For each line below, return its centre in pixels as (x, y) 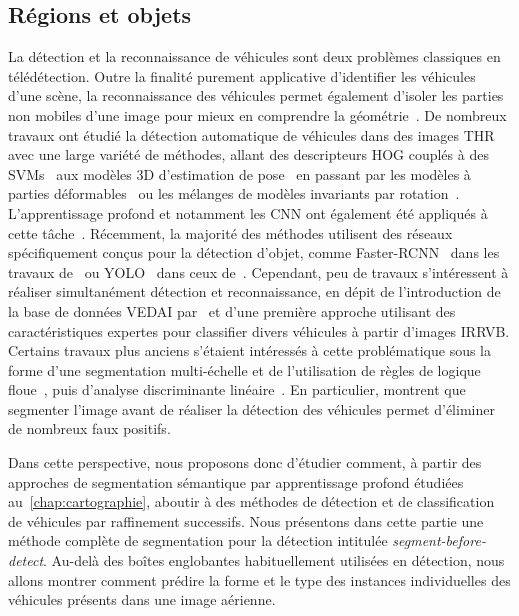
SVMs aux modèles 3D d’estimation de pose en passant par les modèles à (239, 173)
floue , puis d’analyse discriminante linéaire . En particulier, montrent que (237, 389)
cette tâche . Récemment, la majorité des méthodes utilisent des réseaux (230, 232)
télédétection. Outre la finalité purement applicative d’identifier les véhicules (242, 75)
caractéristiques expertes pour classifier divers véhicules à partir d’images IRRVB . (259, 330)
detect (26, 560)
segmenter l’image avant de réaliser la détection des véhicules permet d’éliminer (251, 408)
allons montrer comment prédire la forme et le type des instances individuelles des (259, 579)
